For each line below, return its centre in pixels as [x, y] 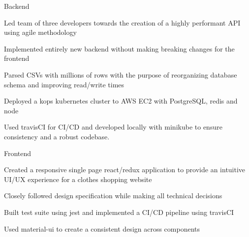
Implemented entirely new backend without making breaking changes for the [119, 48]
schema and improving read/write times [64, 84]
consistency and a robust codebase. [57, 136]
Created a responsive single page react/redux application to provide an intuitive [125, 170]
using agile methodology [40, 32]
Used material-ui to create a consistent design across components [102, 228]
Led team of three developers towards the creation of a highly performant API [122, 22]
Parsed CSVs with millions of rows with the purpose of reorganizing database [121, 74]
